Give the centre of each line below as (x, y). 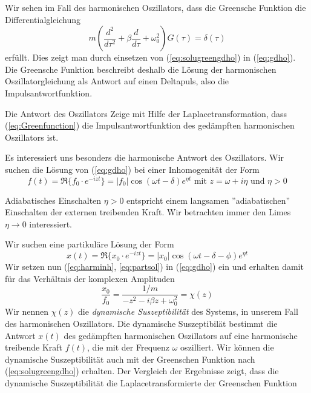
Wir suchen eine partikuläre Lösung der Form (90, 244)
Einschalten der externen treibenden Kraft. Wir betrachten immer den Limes (148, 212)
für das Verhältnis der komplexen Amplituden (90, 278)
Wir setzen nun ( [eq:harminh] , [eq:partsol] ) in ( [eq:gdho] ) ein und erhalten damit (154, 267)
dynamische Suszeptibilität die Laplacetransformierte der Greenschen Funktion (151, 382)
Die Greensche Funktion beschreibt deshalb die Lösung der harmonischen (141, 69)
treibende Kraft (34, 347)
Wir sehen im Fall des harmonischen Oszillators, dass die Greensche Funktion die (155, 7)
